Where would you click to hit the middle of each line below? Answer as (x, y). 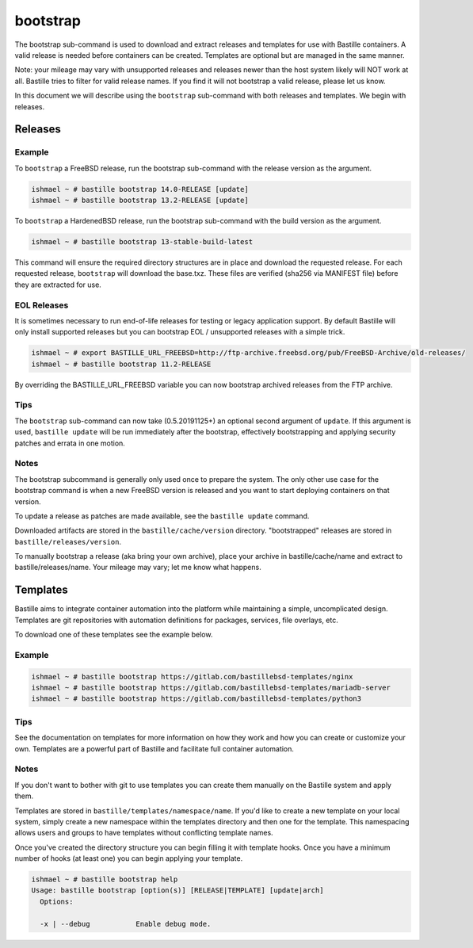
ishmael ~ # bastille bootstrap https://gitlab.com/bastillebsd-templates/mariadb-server (211, 688)
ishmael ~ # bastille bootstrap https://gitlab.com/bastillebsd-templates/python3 (196, 699)
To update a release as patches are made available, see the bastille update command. (162, 516)
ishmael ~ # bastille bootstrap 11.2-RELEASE (121, 364)
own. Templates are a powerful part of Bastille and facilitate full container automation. (154, 748)
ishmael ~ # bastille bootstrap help (105, 879)
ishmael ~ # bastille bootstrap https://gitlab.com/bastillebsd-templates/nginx (192, 677)
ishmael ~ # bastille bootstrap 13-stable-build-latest (142, 242)
